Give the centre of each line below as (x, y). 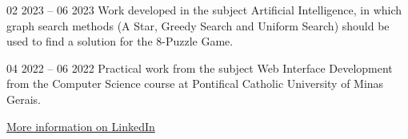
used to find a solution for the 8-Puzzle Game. (120, 41)
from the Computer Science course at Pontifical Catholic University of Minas (195, 83)
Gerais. (24, 99)
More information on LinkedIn (81, 126)
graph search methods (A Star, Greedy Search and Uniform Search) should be (198, 25)
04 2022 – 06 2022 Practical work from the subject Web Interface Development (200, 68)
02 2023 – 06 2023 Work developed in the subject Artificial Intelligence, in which (204, 10)
